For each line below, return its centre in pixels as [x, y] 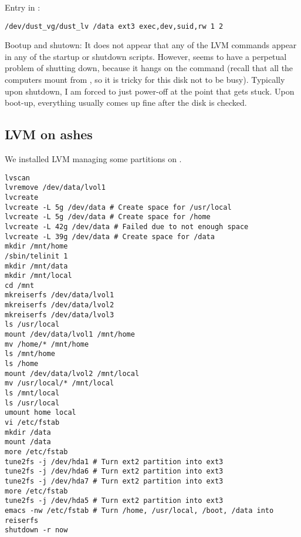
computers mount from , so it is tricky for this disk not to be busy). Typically [145, 80]
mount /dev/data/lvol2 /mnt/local [72, 373]
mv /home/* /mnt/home [47, 344]
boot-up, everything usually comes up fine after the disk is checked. [126, 103]
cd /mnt [20, 285]
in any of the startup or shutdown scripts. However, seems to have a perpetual [146, 56]
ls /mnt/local [32, 393]
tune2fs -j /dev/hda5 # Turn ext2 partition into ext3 [114, 501]
